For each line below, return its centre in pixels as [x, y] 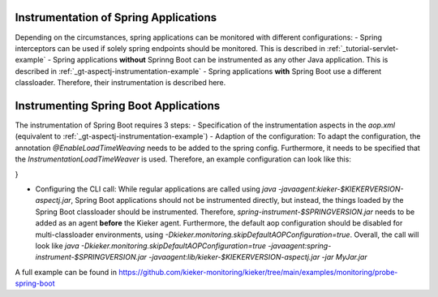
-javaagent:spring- [300, 245]
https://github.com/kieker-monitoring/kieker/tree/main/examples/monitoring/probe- [258, 272]
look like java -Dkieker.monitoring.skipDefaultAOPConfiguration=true [151, 245]
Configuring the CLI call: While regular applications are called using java [156, 189]
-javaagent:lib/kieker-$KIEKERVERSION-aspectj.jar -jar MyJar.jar [258, 257]
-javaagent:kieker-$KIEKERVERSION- [341, 189]
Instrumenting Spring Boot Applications [118, 105]
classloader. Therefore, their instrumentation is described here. [120, 83]
